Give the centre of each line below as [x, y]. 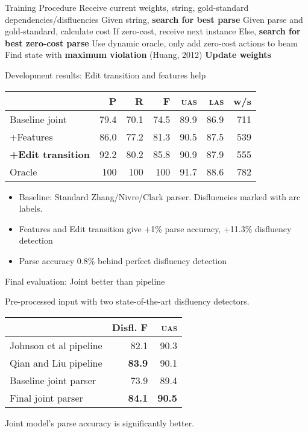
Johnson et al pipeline [56, 345]
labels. [31, 208]
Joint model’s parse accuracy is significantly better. [100, 422]
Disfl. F [130, 327]
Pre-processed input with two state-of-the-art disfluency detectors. [127, 301]
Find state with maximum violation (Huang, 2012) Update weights [138, 55]
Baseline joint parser [53, 380]
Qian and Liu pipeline [56, 362]
